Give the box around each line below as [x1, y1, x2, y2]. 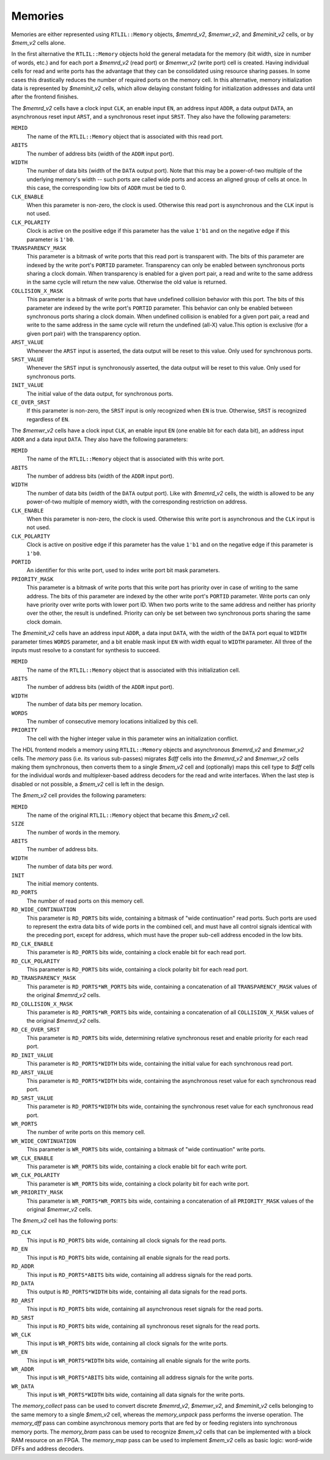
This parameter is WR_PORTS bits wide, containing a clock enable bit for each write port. [26, 1162, 248, 1170]
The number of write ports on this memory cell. [26, 1129, 146, 1136]
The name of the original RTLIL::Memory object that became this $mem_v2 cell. [26, 811, 230, 819]
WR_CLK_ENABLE [11, 1154, 54, 1162]
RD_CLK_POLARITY [11, 957, 61, 965]
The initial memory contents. [26, 880, 99, 887]
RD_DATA [11, 1280, 35, 1287]
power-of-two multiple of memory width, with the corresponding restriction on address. [26, 498, 248, 505]
